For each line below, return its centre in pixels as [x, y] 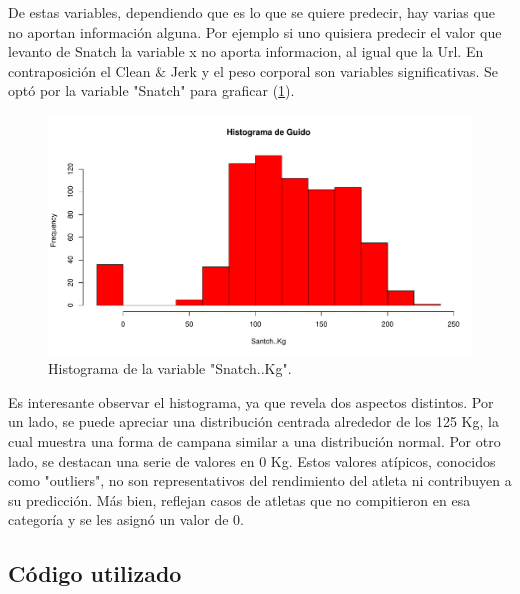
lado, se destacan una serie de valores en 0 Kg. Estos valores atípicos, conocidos [252, 460]
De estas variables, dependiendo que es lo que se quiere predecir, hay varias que [251, 12]
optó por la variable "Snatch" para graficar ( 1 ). [151, 90]
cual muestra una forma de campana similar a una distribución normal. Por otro [254, 441]
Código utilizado [95, 573]
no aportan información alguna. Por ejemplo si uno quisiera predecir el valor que [255, 31]
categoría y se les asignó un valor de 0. [126, 519]
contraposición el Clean [79, 70]
